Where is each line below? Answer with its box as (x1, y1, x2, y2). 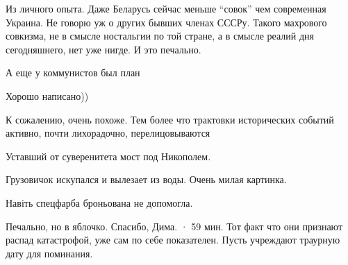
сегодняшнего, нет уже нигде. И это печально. (6, 42, 201, 56)
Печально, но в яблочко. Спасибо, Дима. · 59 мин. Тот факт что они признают (6, 219, 343, 233)
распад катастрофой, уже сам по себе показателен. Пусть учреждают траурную (6, 232, 340, 247)
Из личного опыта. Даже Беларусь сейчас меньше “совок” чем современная (6, 1, 326, 15)
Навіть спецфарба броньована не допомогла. (6, 195, 193, 210)
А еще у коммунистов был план (6, 65, 140, 80)
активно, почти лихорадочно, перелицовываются (6, 126, 210, 140)
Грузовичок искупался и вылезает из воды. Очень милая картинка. (6, 172, 287, 187)
